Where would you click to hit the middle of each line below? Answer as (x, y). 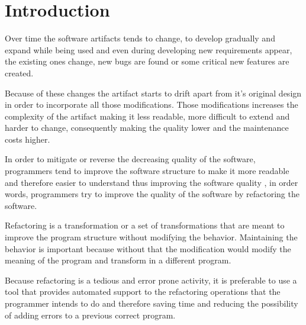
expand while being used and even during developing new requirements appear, (149, 49)
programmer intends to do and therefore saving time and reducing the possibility (152, 303)
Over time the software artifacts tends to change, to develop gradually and (140, 38)
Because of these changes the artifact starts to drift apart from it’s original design (153, 93)
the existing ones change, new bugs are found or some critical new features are (147, 61)
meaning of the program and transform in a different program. (118, 260)
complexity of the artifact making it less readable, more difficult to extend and (147, 116)
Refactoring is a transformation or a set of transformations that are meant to (145, 225)
